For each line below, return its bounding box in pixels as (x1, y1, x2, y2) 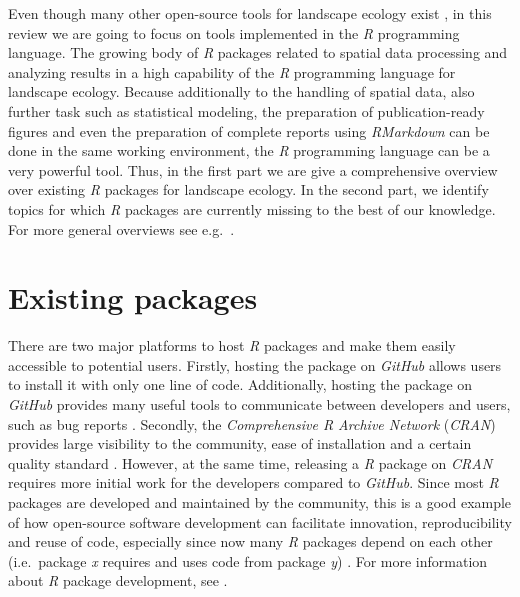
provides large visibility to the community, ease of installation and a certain (8, 433, 472, 454)
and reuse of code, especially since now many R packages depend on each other (8, 531, 493, 552)
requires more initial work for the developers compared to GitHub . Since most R (8, 472, 499, 493)
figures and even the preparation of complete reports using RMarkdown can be (8, 120, 490, 141)
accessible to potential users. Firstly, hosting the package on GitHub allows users (8, 354, 502, 375)
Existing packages (8, 277, 258, 318)
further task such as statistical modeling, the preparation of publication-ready (8, 100, 485, 121)
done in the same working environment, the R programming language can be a (8, 140, 490, 161)
